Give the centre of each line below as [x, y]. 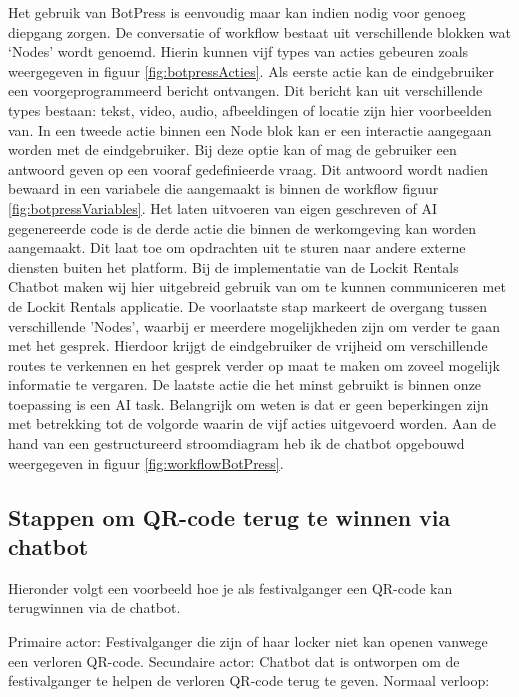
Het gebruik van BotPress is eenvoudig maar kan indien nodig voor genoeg [237, 12]
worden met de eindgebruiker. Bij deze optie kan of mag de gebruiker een [232, 149]
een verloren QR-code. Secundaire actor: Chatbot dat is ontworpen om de [234, 660]
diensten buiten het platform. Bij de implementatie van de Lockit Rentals [233, 266]
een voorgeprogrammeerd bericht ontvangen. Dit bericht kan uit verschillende [245, 90]
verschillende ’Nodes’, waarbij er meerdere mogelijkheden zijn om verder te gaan [254, 325]
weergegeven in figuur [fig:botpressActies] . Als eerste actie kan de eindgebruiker [251, 70]
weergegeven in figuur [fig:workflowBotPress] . [146, 462]
